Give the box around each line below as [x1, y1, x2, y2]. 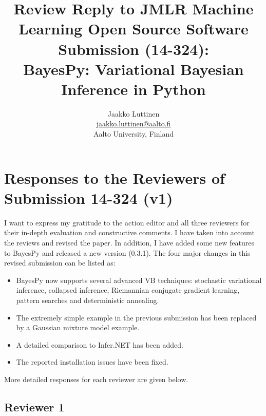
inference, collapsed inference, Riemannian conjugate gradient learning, [16, 285, 240, 295]
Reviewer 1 [4, 399, 65, 414]
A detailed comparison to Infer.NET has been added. [16, 339, 183, 350]
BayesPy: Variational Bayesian [23, 58, 244, 79]
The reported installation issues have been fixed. [16, 356, 168, 367]
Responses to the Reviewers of [4, 167, 225, 188]
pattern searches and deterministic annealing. [16, 294, 159, 305]
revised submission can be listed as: [4, 257, 116, 268]
